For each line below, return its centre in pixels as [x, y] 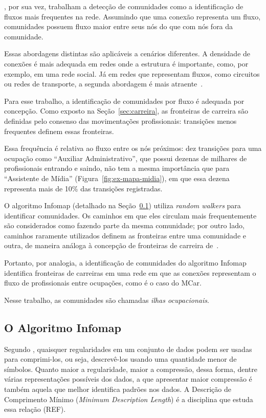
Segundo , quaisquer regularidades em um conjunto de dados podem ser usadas [128, 349]
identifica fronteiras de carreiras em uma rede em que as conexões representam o [130, 272]
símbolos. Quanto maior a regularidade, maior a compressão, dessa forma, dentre [131, 369]
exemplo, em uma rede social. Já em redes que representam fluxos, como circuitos [132, 73]
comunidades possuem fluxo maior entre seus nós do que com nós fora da [119, 26]
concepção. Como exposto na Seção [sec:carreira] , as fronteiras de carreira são [126, 111]
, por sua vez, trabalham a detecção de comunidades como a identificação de [124, 6]
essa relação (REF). [35, 409]
